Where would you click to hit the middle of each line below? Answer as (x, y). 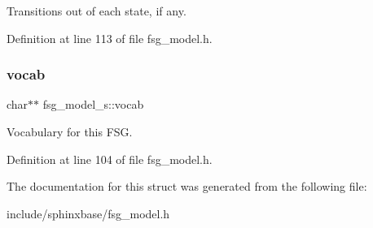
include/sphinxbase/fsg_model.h (88, 213)
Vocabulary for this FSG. (70, 131)
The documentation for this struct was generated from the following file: (187, 186)
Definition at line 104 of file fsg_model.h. (110, 159)
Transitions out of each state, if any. (97, 11)
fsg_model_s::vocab (93, 104)
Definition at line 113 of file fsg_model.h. (110, 38)
